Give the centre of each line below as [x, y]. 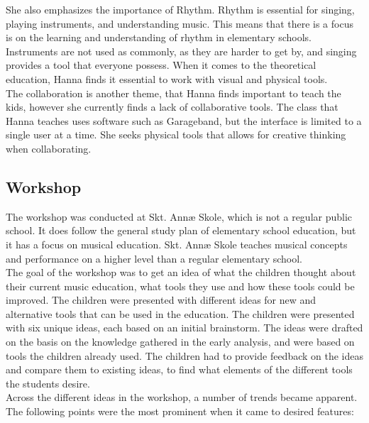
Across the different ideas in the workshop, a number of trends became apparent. [182, 397]
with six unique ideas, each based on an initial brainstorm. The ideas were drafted [184, 328]
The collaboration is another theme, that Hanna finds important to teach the [174, 93]
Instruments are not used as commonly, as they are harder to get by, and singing [181, 51]
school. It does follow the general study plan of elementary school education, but [181, 230]
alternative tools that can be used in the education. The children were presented [180, 313]
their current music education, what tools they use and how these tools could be [180, 286]
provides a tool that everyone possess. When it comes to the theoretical [161, 65]
